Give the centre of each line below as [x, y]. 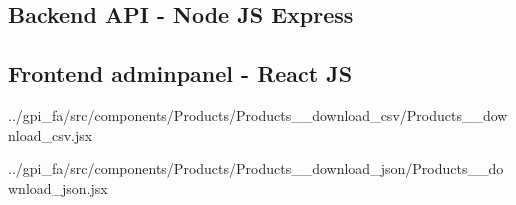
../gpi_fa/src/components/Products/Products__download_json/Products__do [256, 168]
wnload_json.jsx [58, 187]
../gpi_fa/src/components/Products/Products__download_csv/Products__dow [258, 114]
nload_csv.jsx [50, 134]
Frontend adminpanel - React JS [180, 73]
